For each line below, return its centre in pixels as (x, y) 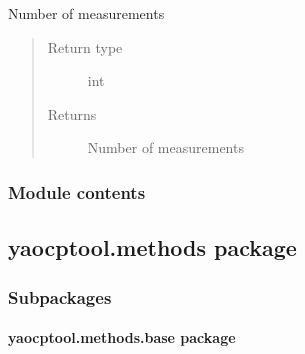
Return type (85, 46)
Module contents (77, 191)
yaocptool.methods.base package (122, 337)
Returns (72, 113)
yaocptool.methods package (152, 247)
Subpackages (60, 296)
